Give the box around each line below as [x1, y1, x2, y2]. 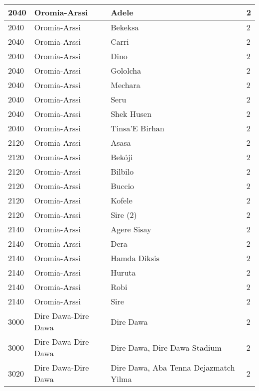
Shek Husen [111, 108, 152, 119]
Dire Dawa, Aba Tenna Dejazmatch [111, 362, 235, 373]
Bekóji [111, 151, 133, 163]
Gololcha [111, 65, 141, 76]
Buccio [111, 180, 134, 192]
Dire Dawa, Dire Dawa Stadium [111, 341, 222, 353]
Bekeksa [111, 21, 139, 33]
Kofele [111, 195, 132, 206]
